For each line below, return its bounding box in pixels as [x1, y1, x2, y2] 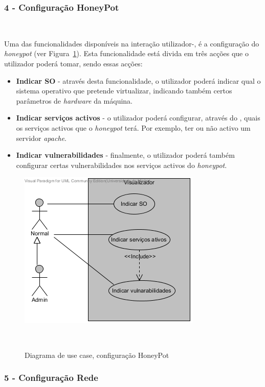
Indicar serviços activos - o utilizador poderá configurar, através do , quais [16, 112, 260, 123]
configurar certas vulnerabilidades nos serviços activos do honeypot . [16, 159, 227, 170]
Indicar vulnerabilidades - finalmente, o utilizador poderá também [16, 150, 235, 160]
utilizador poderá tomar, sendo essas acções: [4, 58, 143, 68]
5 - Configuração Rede [4, 371, 98, 384]
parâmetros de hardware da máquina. [16, 95, 132, 106]
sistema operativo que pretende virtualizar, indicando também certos [16, 85, 232, 96]
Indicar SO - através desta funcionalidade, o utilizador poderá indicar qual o [16, 75, 261, 86]
